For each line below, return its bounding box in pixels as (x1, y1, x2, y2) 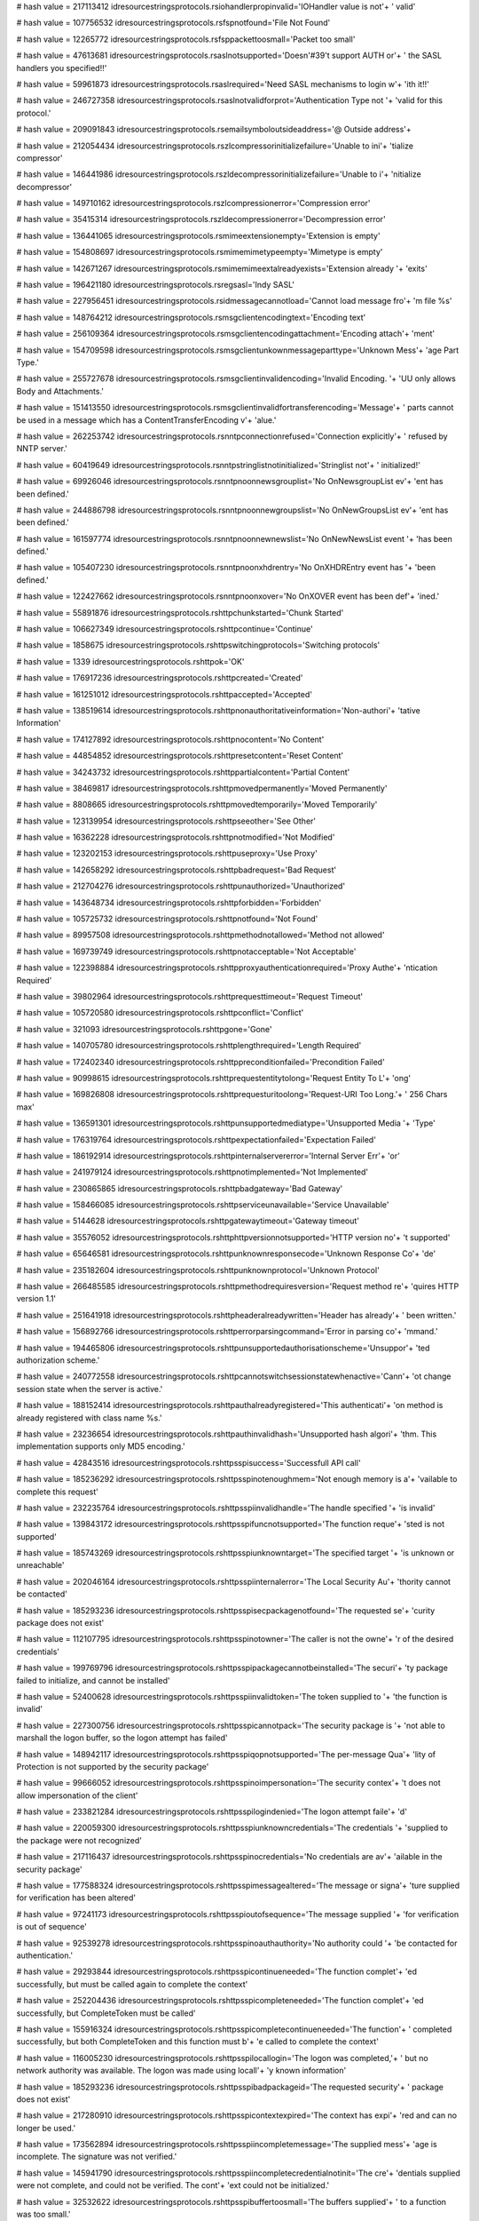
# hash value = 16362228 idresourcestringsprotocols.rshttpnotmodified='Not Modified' (16, 832, 335, 843)
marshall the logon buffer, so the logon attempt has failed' (16, 1732, 228, 1743)
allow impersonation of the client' (16, 1790, 138, 1801)
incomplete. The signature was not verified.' (16, 2151, 177, 2162)
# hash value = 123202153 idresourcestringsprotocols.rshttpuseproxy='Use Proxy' (16, 848, 318, 859)
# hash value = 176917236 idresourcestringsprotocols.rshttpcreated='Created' (16, 673, 303, 683)
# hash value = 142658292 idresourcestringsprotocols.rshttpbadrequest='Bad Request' (16, 864, 337, 875)
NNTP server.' (16, 443, 68, 454)
